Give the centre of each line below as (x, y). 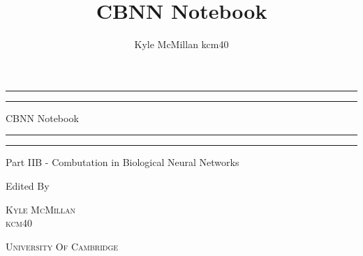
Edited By (28, 185)
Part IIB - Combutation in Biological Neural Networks (123, 162)
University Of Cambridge (62, 246)
